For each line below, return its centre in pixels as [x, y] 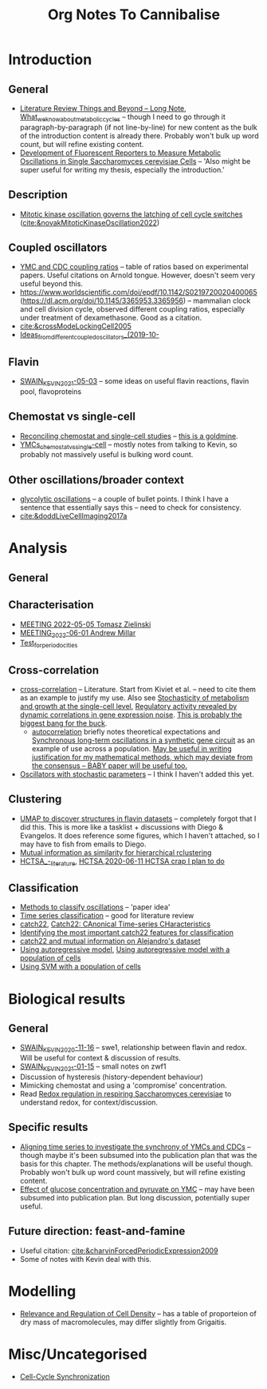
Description [38, 195]
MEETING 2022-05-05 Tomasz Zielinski [85, 624]
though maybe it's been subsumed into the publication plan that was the [138, 1155]
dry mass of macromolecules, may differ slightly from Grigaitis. [123, 1322]
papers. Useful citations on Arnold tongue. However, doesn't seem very [137, 275]
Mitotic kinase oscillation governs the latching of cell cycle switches [131, 214]
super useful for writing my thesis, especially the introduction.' [122, 169]
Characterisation [51, 605]
